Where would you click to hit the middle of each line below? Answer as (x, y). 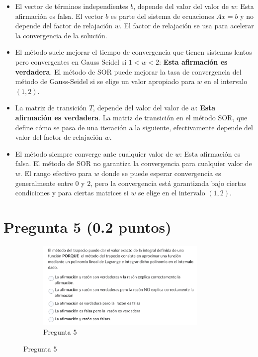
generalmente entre (44, 183)
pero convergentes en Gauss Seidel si (71, 61)
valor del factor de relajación (59, 137)
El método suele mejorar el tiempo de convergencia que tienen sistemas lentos (133, 52)
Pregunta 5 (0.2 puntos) (87, 226)
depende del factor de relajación (64, 26)
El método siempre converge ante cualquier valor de (94, 153)
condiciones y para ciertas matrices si (72, 193)
